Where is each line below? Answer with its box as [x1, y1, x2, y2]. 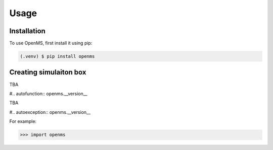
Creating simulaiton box [9, 68, 86, 77]
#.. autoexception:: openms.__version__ [9, 109, 91, 115]
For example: [9, 118, 37, 124]
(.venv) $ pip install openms [20, 53, 95, 59]
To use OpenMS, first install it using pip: [9, 40, 93, 46]
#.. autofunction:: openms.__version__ [9, 91, 88, 97]
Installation [9, 27, 45, 35]
